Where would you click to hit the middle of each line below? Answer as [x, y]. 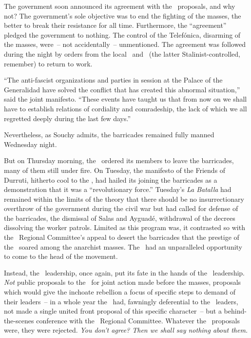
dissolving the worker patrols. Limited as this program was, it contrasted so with [125, 227]
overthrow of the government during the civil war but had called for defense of [121, 208]
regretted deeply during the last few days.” [68, 118]
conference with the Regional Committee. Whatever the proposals [138, 320]
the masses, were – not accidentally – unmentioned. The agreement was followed [125, 44]
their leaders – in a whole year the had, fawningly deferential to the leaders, [121, 301]
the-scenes [19, 320]
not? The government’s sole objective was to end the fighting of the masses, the [123, 15]
